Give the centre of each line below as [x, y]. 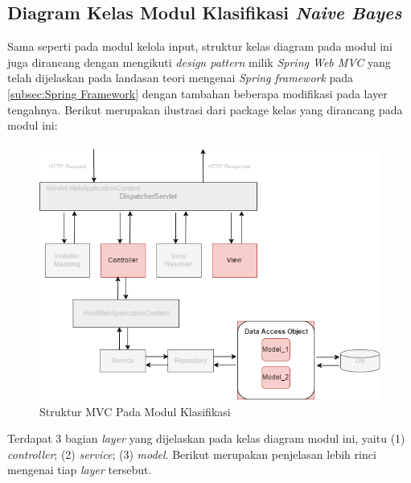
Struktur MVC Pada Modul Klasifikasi [135, 411]
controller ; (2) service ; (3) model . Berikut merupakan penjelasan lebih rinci [192, 454]
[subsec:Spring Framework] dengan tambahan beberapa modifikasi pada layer [197, 93]
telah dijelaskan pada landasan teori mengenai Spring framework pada [181, 78]
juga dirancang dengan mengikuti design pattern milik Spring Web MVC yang [199, 62]
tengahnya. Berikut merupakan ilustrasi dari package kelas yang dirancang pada [205, 109]
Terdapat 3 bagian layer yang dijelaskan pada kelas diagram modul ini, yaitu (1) [206, 438]
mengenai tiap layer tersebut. [80, 470]
